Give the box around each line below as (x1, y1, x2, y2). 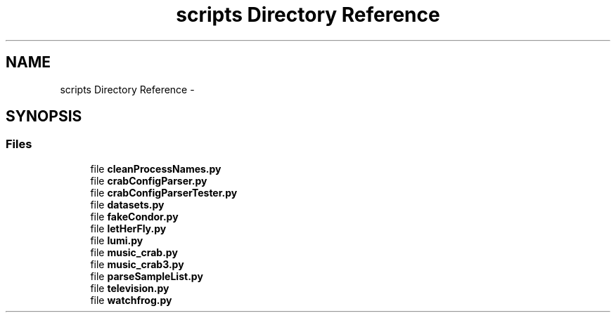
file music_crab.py (90, 246, 178, 258)
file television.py (90, 281, 169, 294)
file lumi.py (90, 234, 143, 246)
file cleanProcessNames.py (90, 162, 222, 175)
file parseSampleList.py (90, 270, 203, 282)
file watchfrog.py (90, 293, 172, 306)
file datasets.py (90, 198, 165, 211)
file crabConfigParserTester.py (90, 186, 238, 199)
